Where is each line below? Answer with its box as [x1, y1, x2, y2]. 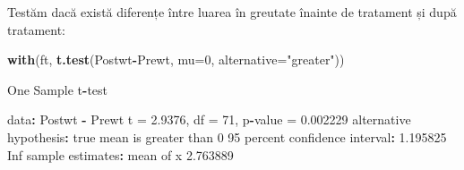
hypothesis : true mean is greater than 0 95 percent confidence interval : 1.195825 [7, 127, 447, 146]
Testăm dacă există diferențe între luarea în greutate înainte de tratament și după [7, 3, 457, 21]
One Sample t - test [7, 80, 107, 98]
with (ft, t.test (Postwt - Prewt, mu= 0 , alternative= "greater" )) [7, 50, 345, 69]
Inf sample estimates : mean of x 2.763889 [7, 145, 234, 164]
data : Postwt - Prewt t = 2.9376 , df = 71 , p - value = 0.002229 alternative [7, 110, 411, 129]
